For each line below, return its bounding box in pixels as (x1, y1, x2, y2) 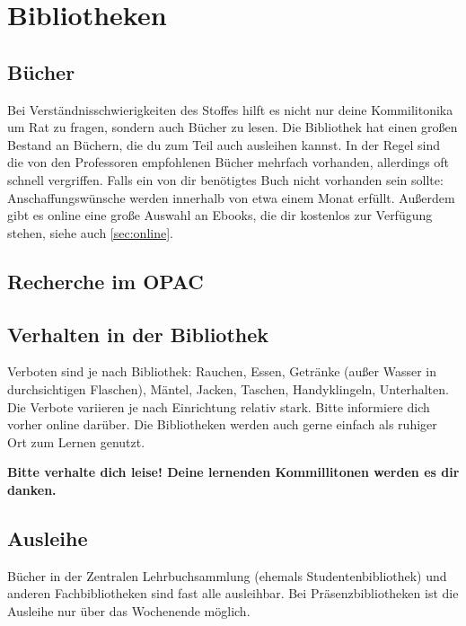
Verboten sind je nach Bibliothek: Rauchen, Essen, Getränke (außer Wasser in (7, 362, 437, 381)
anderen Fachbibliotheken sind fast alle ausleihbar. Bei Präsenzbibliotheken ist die (7, 584, 459, 603)
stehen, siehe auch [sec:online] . (7, 223, 173, 242)
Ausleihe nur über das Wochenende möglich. (7, 601, 251, 620)
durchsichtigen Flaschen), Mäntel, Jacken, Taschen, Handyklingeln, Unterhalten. (7, 379, 449, 398)
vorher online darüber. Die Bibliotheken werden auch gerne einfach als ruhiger (7, 415, 437, 434)
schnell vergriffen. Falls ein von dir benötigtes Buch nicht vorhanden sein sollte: (7, 170, 444, 189)
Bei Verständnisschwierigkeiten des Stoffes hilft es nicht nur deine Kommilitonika (7, 100, 453, 119)
